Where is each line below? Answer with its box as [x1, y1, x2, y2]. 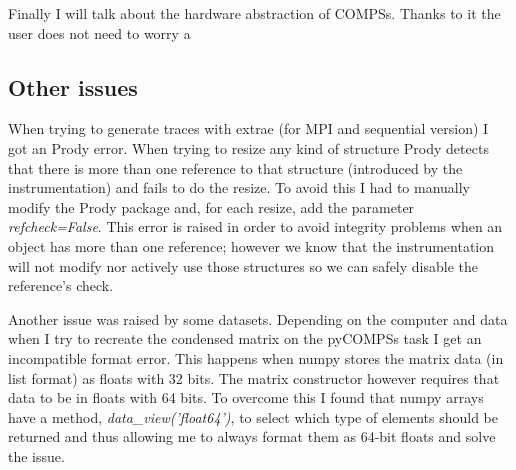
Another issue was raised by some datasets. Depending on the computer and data [8, 308, 508, 329]
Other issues [8, 71, 138, 102]
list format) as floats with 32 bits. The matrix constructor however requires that [8, 367, 500, 388]
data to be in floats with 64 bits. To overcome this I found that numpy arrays [8, 387, 484, 408]
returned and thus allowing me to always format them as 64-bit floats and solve [8, 426, 496, 447]
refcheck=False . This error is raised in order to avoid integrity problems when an [8, 216, 503, 237]
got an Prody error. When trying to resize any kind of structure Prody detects [8, 137, 489, 158]
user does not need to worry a [8, 22, 191, 43]
